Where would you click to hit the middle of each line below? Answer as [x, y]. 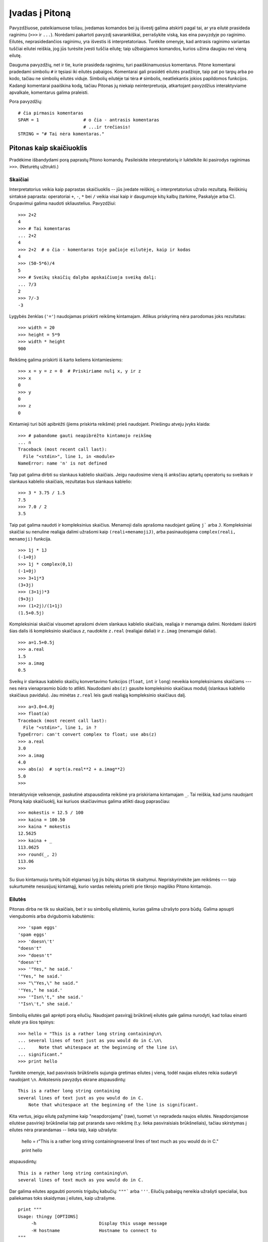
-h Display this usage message [99, 1224]
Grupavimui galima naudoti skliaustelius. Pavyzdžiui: [63, 203]
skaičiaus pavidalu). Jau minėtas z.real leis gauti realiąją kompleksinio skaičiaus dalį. [98, 695]
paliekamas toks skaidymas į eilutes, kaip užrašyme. [63, 1198]
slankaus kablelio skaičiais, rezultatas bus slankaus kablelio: [71, 481]
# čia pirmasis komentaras [51, 113]
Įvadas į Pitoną [40, 13]
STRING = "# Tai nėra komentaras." [61, 134]
